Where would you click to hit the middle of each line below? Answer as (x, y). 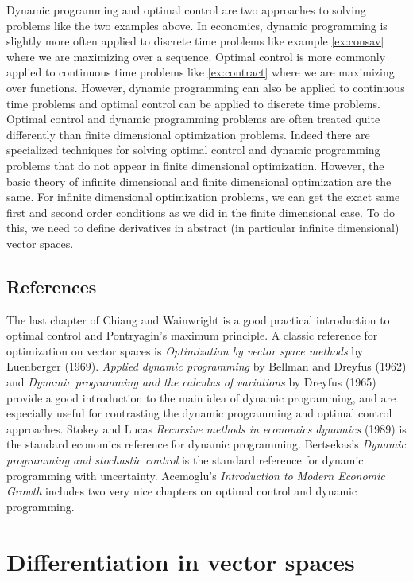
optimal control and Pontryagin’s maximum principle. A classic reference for (192, 335)
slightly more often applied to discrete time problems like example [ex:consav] (195, 41)
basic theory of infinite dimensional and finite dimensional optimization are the (199, 181)
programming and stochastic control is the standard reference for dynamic (185, 460)
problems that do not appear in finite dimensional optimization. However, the (195, 165)
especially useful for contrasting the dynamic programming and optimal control (199, 413)
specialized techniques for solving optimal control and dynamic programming (193, 150)
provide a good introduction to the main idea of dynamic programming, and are (201, 397)
